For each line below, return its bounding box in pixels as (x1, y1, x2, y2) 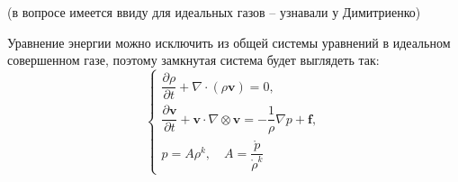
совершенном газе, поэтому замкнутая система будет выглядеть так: (7, 50, 380, 69)
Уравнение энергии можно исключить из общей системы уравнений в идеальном (7, 32, 451, 51)
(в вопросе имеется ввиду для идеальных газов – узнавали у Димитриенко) (7, 3, 421, 21)
